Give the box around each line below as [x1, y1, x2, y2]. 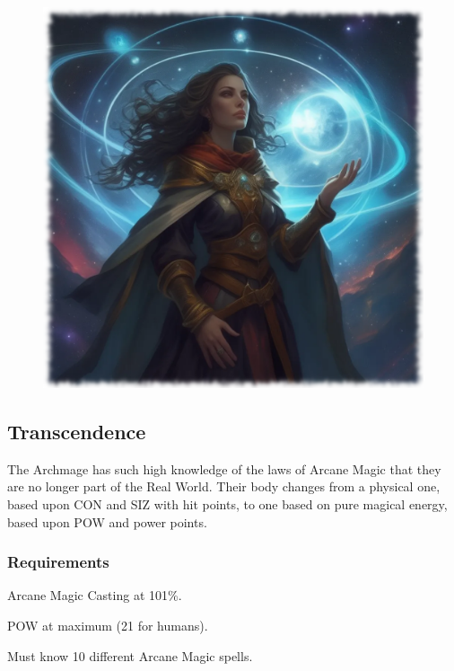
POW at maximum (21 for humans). [7, 615, 208, 634]
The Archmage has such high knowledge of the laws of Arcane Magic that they [7, 459, 441, 478]
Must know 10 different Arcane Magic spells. [7, 646, 253, 665]
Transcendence [7, 417, 146, 445]
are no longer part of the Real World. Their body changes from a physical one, [7, 477, 441, 496]
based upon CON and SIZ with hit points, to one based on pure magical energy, [7, 494, 448, 513]
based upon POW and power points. [7, 512, 207, 531]
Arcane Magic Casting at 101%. [7, 586, 182, 605]
